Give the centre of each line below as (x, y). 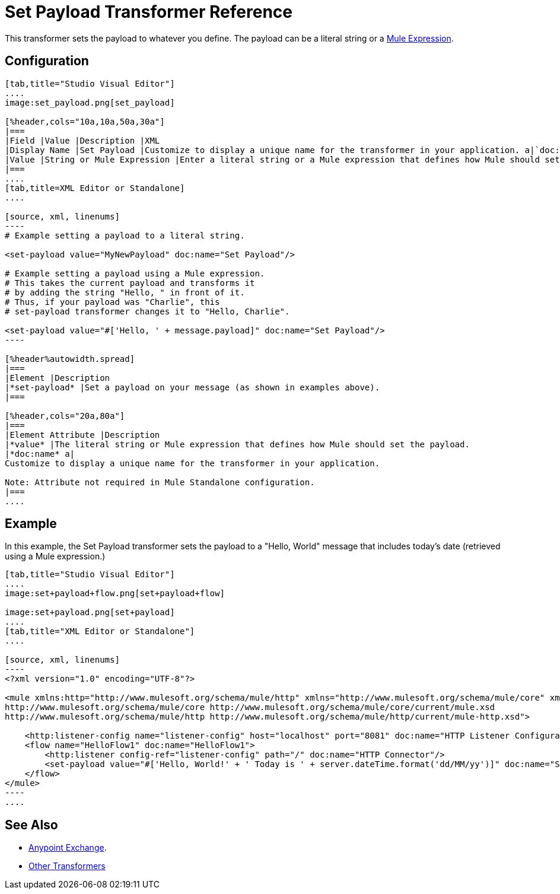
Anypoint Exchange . (68, 848)
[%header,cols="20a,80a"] (65, 416)
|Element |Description (58, 378)
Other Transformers (67, 866)
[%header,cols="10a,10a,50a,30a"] (85, 121)
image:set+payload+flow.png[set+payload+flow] (115, 594)
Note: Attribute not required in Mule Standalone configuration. (160, 482)
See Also (31, 825)
